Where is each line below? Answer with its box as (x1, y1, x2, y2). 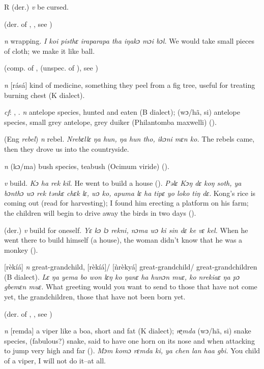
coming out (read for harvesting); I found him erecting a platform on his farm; (4, 197, 249, 208)
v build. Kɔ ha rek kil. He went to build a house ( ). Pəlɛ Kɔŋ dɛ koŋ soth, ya (4, 178, 242, 188)
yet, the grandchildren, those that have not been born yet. (4, 291, 186, 302)
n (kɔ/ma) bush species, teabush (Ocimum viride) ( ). (4, 160, 169, 171)
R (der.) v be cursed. (4, 2, 69, 12)
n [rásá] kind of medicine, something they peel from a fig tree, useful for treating (4, 79, 255, 90)
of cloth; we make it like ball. (4, 45, 95, 56)
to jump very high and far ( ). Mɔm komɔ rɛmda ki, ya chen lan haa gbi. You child (4, 345, 260, 356)
